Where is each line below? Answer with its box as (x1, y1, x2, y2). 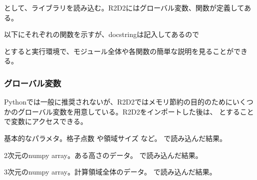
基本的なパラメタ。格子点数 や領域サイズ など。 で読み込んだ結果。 (4, 132, 227, 143)
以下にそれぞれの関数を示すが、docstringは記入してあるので (4, 29, 200, 39)
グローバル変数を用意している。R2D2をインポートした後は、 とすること (17, 106, 254, 116)
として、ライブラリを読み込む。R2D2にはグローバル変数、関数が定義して (4, 2, 244, 12)
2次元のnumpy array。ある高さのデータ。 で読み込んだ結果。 (4, 149, 203, 160)
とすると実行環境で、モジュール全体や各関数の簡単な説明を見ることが (4, 45, 234, 56)
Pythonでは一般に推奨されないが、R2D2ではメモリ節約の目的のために (4, 96, 233, 107)
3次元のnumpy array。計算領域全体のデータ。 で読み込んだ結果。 (4, 166, 217, 177)
